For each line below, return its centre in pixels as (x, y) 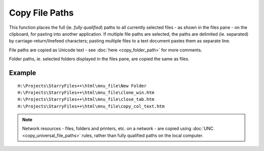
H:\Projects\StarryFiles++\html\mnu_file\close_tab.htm (86, 99)
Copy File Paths (41, 13)
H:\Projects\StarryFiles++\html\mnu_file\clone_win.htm (86, 92)
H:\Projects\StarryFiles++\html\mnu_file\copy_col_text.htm (91, 106)
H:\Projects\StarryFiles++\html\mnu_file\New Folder (82, 86)
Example (22, 73)
